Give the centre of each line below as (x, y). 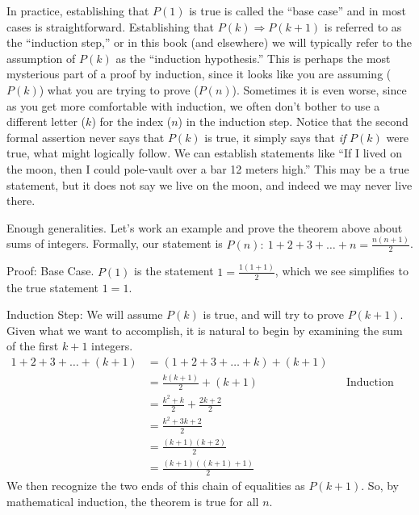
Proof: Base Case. (50, 271)
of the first (33, 346)
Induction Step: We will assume (85, 314)
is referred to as (363, 26)
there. (21, 201)
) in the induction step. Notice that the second (293, 121)
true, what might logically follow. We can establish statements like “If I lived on (204, 153)
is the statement (174, 271)
